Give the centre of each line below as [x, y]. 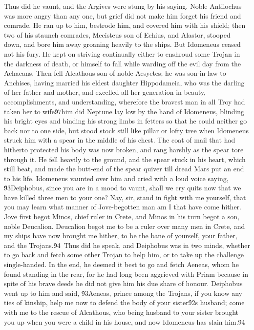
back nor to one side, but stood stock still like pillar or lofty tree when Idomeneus [127, 130]
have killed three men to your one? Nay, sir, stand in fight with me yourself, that [125, 197]
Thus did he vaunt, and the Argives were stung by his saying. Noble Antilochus [123, 6]
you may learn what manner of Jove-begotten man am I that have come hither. [123, 207]
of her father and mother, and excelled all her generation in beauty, [105, 92]
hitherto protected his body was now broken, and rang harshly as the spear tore [124, 149]
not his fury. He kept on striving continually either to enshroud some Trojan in [122, 53]
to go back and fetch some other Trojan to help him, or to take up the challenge [124, 255]
